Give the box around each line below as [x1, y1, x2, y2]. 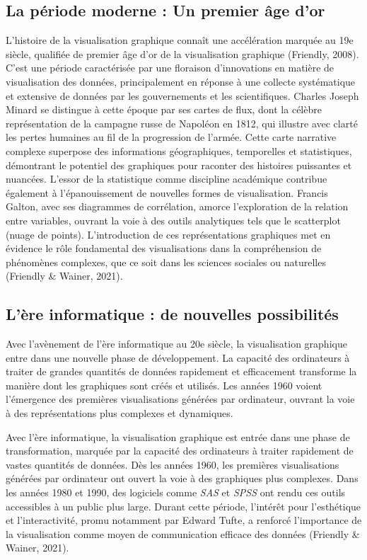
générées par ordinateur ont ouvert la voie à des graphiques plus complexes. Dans [6, 471, 359, 486]
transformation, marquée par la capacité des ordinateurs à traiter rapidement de [6, 443, 354, 458]
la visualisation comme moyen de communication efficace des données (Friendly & [6, 526, 360, 541]
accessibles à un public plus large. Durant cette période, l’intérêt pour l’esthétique [6, 498, 361, 513]
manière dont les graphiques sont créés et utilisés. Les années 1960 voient [6, 377, 322, 392]
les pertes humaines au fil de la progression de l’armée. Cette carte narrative [6, 130, 337, 144]
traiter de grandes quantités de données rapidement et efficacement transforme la [6, 364, 357, 379]
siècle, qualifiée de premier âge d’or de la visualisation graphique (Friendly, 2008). [6, 46, 359, 61]
